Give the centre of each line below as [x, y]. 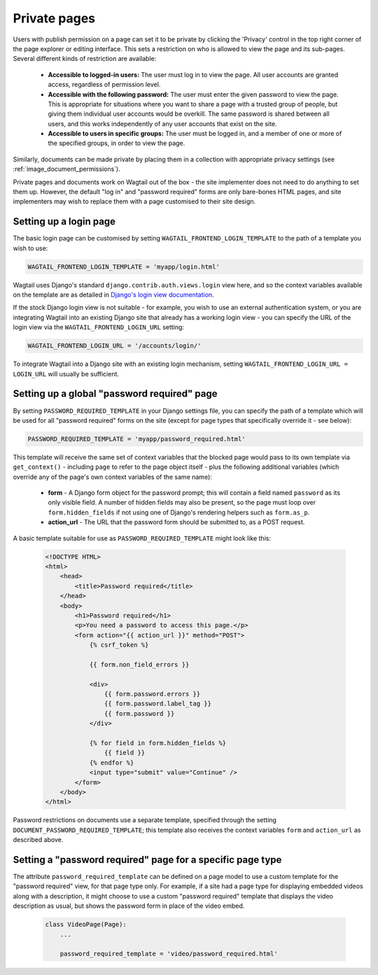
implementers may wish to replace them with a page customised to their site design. [134, 202]
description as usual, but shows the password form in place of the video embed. [129, 906]
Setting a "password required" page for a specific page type [147, 860]
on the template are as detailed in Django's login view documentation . [113, 295]
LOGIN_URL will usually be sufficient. [66, 374]
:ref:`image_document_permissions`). [66, 169]
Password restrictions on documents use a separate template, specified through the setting [145, 820]
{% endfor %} [112, 763]
